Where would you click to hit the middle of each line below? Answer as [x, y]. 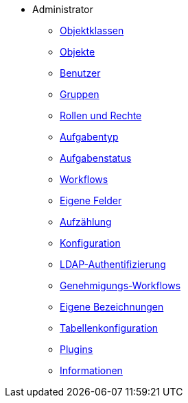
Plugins [77, 349]
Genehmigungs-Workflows [120, 285]
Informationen [91, 370]
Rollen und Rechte [101, 115]
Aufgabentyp [89, 137]
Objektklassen [92, 30]
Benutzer [80, 73]
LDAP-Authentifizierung [113, 264]
